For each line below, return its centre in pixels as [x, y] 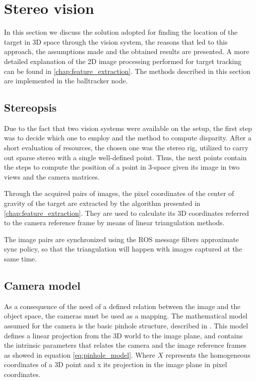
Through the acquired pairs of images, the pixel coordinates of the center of [119, 193]
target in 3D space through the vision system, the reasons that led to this [116, 41]
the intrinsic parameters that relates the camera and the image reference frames [125, 345]
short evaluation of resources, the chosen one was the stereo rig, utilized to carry [126, 148]
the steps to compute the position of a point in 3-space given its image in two [122, 167]
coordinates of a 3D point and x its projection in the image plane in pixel [116, 364]
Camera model [42, 285]
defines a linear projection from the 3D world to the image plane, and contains [124, 335]
